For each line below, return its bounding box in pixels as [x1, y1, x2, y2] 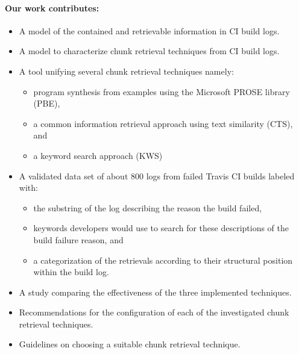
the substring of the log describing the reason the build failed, [33, 201, 262, 214]
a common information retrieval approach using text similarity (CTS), [33, 117, 293, 129]
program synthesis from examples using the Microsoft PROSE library [33, 85, 290, 98]
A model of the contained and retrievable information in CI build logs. [19, 24, 280, 37]
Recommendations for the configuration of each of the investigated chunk [19, 306, 289, 318]
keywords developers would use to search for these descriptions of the [33, 222, 289, 234]
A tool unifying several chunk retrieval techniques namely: [19, 64, 234, 77]
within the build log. [33, 265, 109, 278]
